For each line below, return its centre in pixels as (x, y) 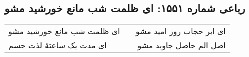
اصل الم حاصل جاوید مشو (182, 45)
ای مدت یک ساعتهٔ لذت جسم (58, 45)
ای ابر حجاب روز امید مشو (181, 31)
